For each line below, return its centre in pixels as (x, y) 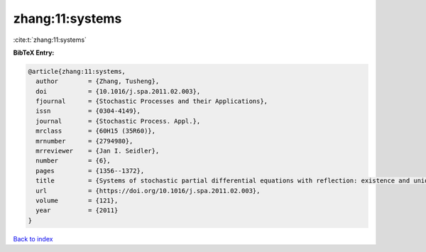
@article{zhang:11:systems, (77, 71)
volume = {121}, (77, 201)
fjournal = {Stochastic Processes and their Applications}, (152, 102)
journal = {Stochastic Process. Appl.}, (118, 121)
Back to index (33, 239)
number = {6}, (73, 161)
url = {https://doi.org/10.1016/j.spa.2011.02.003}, (148, 191)
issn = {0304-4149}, (88, 111)
